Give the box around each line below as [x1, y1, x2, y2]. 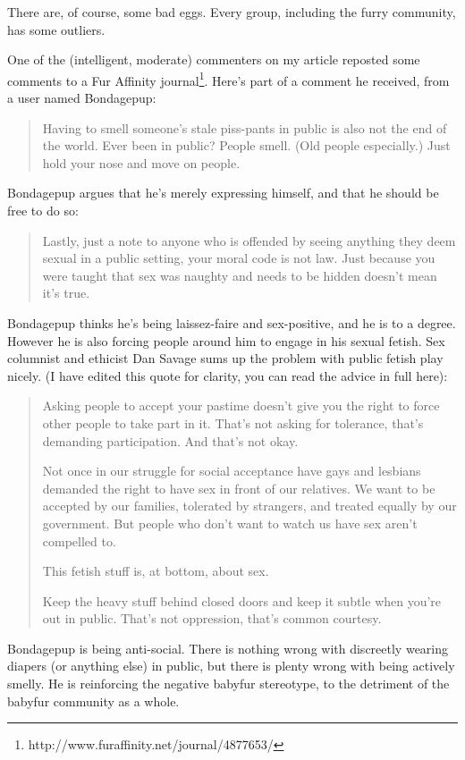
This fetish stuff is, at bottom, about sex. [42, 562, 269, 580]
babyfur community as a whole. [7, 691, 180, 710]
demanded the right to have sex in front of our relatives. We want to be [42, 478, 435, 497]
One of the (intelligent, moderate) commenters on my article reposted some [7, 50, 420, 69]
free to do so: [7, 201, 79, 219]
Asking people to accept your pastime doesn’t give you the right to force [42, 396, 440, 415]
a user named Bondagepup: [7, 89, 156, 107]
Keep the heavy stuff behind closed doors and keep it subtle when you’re [42, 591, 442, 610]
